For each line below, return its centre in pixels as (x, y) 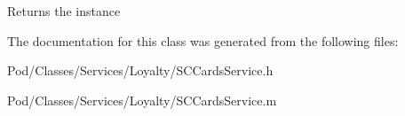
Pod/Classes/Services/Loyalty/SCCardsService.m (142, 100)
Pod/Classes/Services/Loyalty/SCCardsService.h (140, 70)
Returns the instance (64, 11)
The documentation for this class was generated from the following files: (203, 40)
